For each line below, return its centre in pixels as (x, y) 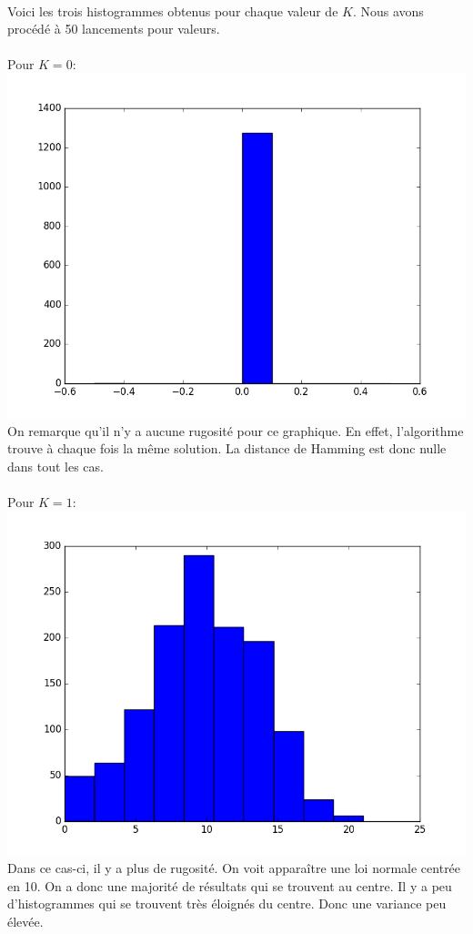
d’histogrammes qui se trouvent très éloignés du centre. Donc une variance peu (227, 904)
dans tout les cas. (55, 466)
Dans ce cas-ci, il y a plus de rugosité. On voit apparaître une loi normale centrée (234, 868)
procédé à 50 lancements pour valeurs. (114, 29)
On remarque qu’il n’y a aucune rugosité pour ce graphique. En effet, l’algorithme (236, 430)
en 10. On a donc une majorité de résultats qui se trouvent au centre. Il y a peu (230, 885)
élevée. (25, 921)
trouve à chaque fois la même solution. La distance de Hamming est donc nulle (227, 448)
